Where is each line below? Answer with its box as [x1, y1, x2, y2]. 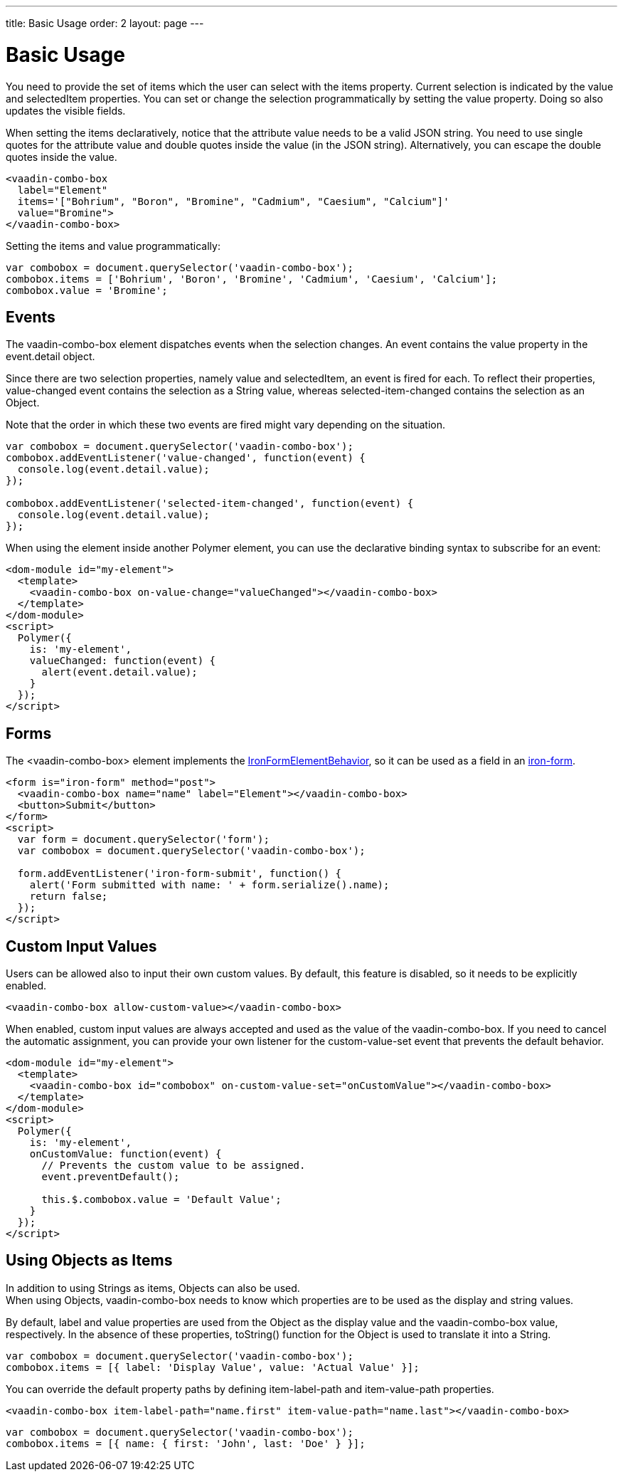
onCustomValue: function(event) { [29, 1148, 222, 1160]
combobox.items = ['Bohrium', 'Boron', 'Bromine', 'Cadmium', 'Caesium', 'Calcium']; [6, 273, 498, 285]
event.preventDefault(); [41, 1171, 180, 1183]
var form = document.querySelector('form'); [17, 834, 270, 846]
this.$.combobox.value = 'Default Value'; [41, 1194, 282, 1206]
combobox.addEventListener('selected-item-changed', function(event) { [6, 498, 414, 510]
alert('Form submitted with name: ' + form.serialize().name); [29, 879, 390, 891]
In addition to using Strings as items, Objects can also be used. [6, 1281, 300, 1294]
